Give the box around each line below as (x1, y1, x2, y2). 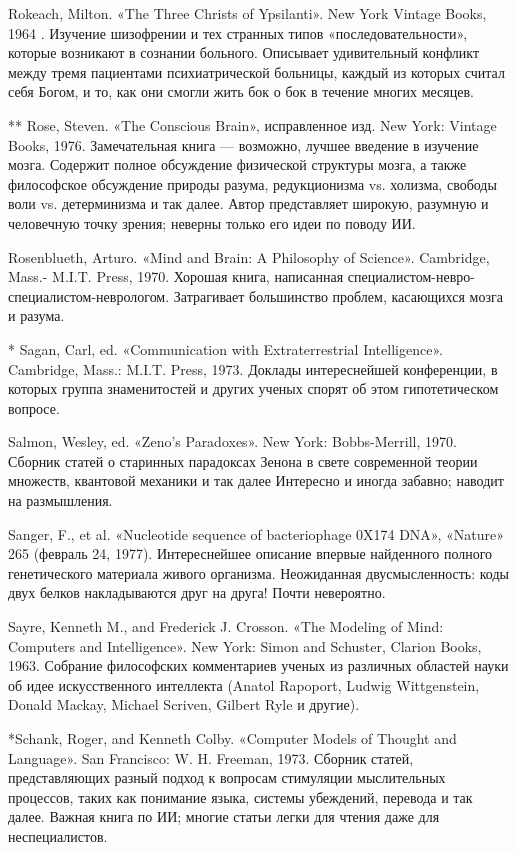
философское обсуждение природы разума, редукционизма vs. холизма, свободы (8, 173, 497, 194)
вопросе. (8, 397, 60, 418)
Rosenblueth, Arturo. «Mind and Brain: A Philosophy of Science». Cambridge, (8, 246, 490, 267)
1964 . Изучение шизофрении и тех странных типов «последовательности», (8, 22, 468, 43)
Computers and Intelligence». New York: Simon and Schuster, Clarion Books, (8, 635, 482, 656)
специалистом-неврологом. (8, 285, 170, 306)
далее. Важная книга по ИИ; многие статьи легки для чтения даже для (8, 806, 440, 827)
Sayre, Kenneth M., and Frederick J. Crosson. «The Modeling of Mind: (8, 616, 444, 637)
